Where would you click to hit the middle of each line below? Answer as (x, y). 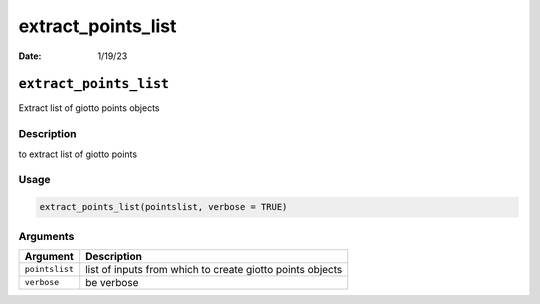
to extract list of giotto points (78, 154)
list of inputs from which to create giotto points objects (214, 269)
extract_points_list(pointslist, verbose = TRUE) (163, 207)
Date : (30, 56)
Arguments (46, 236)
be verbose (112, 282)
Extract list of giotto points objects (89, 108)
